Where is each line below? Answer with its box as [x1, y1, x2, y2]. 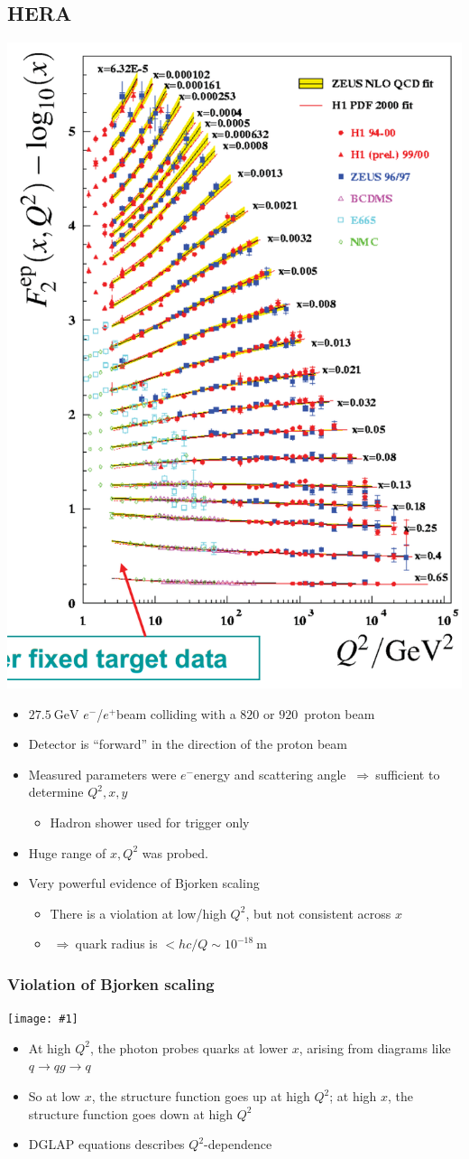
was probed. [142, 843, 208, 862]
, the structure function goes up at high [91, 1087, 310, 1106]
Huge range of [28, 843, 106, 862]
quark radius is [75, 934, 158, 953]
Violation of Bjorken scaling [7, 972, 215, 995]
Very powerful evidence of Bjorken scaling [28, 874, 260, 893]
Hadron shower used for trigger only [50, 812, 250, 831]
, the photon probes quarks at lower [89, 1038, 289, 1057]
